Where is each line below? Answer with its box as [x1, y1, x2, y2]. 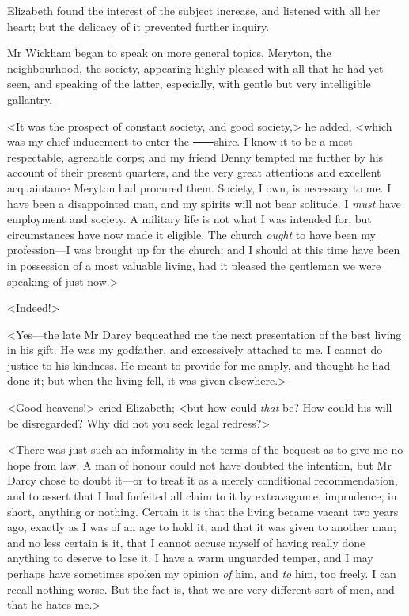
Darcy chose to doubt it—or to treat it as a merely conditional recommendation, [7, 472, 398, 489]
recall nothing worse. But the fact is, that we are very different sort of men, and [7, 580, 395, 597]
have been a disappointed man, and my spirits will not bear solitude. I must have [7, 195, 401, 211]
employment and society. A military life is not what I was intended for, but [7, 211, 372, 227]
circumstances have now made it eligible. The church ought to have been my [7, 226, 376, 242]
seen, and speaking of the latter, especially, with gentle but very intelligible [7, 75, 371, 92]
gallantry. [7, 90, 53, 107]
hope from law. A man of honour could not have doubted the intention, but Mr [7, 456, 392, 473]
